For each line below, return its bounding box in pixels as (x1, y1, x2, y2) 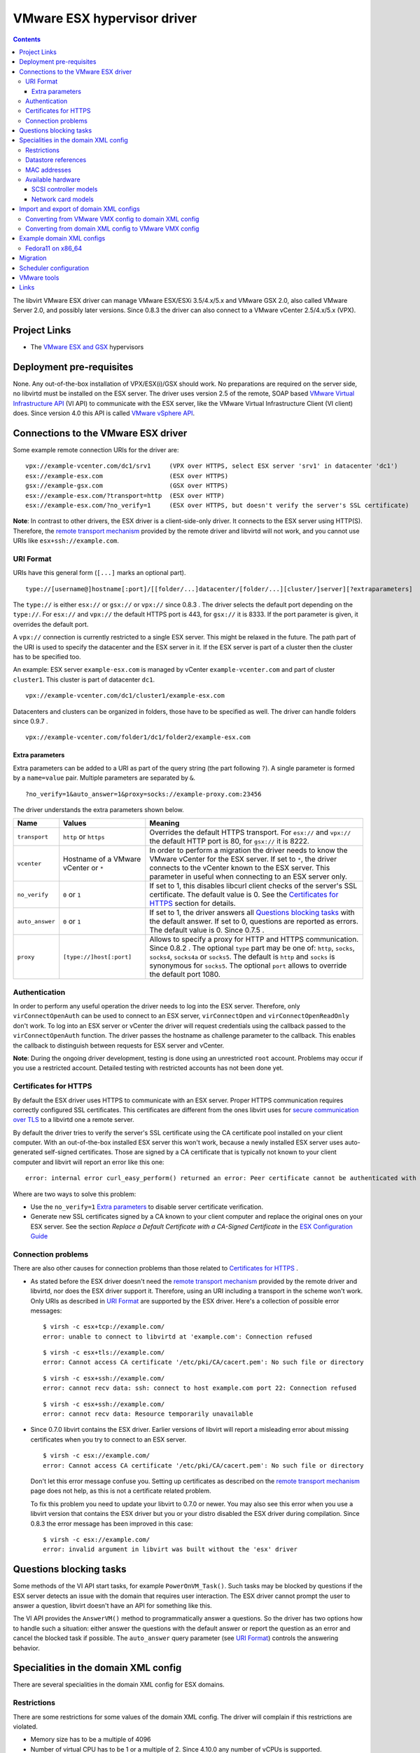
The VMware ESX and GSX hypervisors (30, 343, 144, 351)
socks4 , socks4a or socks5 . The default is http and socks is (149, 952, 335, 962)
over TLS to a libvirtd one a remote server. (13, 1116, 134, 1124)
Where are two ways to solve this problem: (13, 1189, 136, 1198)
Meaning (149, 818, 180, 828)
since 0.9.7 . (13, 717, 48, 725)
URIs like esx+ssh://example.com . (13, 536, 119, 545)
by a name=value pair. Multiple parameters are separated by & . (13, 773, 196, 782)
